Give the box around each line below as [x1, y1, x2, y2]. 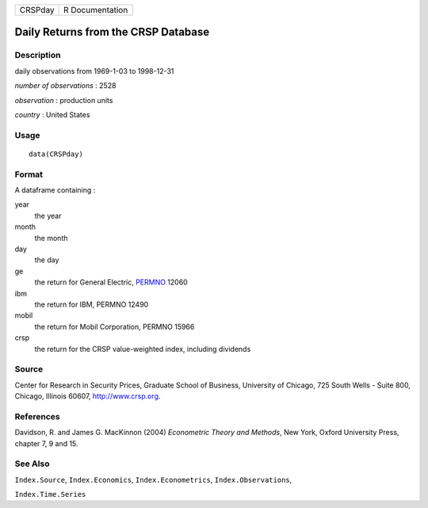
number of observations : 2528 [14, 81, 117, 90]
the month [34, 233, 68, 243]
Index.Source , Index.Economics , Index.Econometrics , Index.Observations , [14, 475, 292, 484]
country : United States [14, 109, 90, 119]
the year [34, 211, 62, 220]
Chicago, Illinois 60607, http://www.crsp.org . [14, 392, 161, 401]
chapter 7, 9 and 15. [14, 438, 78, 448]
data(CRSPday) [29, 149, 83, 159]
